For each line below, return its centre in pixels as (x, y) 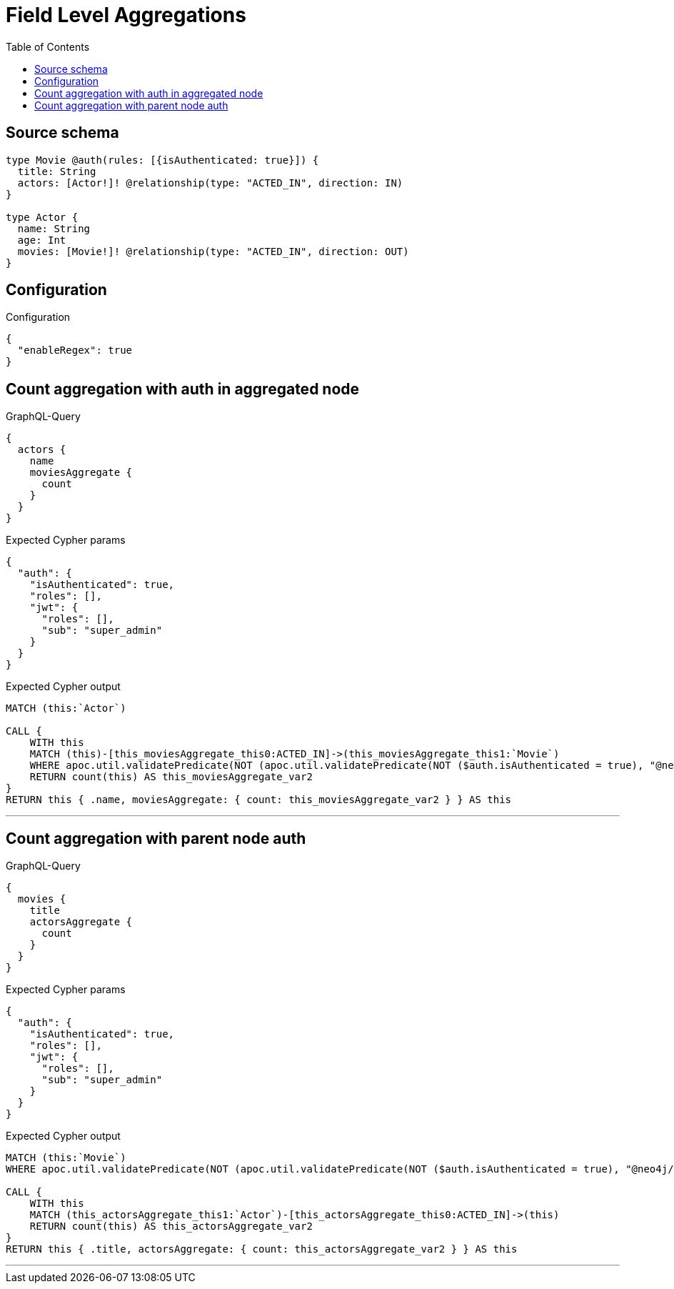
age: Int (42, 240)
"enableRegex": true (75, 350)
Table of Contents (48, 46)
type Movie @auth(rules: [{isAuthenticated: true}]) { (162, 160)
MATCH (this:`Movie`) (66, 1158)
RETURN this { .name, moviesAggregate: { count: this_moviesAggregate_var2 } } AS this (259, 800)
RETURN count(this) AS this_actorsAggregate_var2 (171, 1226)
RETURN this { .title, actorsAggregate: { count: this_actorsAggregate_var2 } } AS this (262, 1249)
